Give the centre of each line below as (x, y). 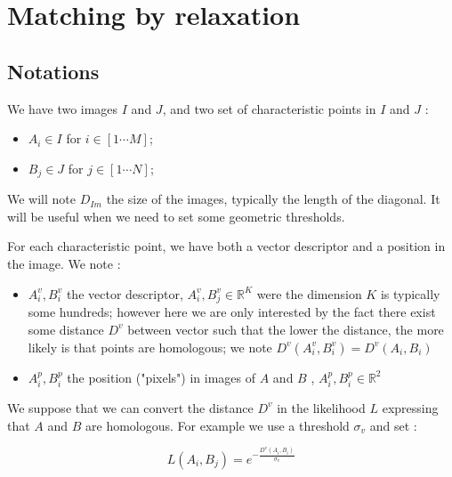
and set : (393, 425)
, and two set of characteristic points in (269, 108)
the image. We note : (64, 263)
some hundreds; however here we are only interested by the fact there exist (232, 312)
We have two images (63, 108)
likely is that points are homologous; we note (150, 347)
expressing (410, 407)
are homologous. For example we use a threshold (218, 425)
